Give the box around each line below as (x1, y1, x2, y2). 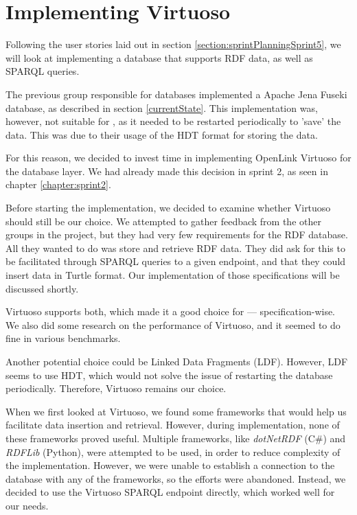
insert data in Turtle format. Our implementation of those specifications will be (5, 268, 340, 282)
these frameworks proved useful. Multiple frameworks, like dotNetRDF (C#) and (5, 431, 346, 445)
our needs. (5, 498, 49, 512)
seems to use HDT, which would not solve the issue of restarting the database (5, 367, 333, 382)
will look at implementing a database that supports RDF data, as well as (5, 50, 313, 65)
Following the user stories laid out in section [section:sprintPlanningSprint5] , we (5, 37, 341, 51)
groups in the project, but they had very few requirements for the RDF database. (5, 227, 348, 242)
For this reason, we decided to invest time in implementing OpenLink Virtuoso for (5, 150, 352, 165)
